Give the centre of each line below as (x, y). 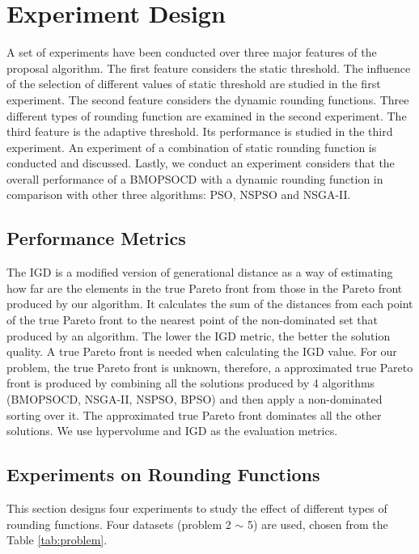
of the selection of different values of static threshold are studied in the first (194, 84)
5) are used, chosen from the (318, 524)
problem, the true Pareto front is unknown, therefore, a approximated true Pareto (210, 367)
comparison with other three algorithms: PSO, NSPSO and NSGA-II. (179, 195)
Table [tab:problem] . (57, 540)
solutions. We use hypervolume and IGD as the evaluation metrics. (172, 431)
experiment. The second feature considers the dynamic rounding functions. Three (208, 99)
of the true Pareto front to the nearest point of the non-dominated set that (193, 320)
